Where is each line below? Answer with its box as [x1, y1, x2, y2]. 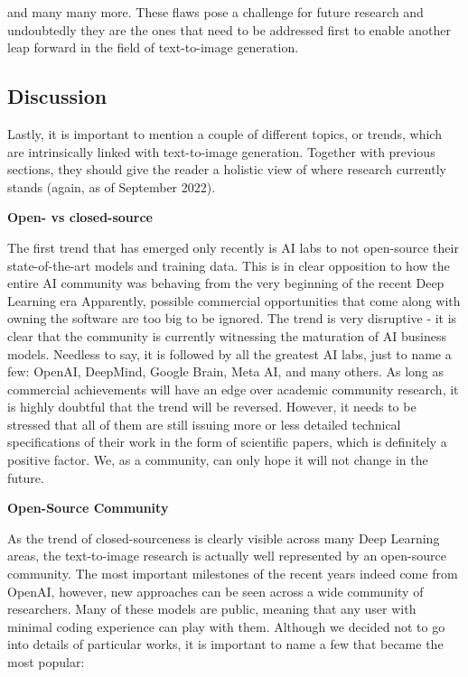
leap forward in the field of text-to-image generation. [7, 38, 299, 57]
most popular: [7, 653, 85, 672]
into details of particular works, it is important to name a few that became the [7, 635, 444, 654]
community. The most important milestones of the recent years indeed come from [7, 564, 458, 583]
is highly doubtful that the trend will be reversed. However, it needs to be [7, 397, 417, 416]
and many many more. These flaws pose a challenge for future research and [7, 3, 424, 21]
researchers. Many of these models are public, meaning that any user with [7, 599, 417, 618]
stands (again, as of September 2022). [7, 177, 216, 196]
